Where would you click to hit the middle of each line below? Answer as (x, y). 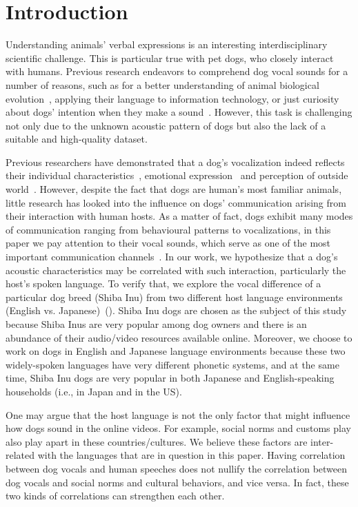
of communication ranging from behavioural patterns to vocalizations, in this (168, 229)
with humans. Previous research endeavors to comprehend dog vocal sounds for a (177, 71)
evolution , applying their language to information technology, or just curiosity (172, 98)
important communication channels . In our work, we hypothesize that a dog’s (172, 257)
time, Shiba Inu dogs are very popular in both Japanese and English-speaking (170, 378)
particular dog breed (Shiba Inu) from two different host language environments (174, 297)
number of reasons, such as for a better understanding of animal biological (162, 84)
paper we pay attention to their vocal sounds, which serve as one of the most (168, 243)
